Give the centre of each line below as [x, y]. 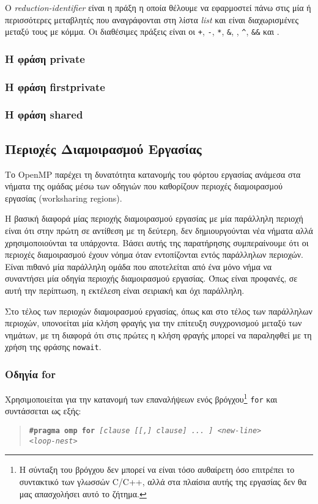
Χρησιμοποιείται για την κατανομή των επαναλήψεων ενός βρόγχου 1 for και [141, 398]
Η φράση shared [44, 115]
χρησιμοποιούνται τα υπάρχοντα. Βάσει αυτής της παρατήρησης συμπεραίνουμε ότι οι [157, 242]
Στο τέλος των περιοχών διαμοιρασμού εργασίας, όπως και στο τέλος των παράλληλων [159, 311]
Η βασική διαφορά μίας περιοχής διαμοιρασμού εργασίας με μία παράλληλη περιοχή [154, 218]
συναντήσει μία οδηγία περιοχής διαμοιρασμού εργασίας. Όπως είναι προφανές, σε [151, 278]
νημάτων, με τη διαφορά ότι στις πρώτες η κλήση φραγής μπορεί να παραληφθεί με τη [158, 334]
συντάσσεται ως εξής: [43, 411]
